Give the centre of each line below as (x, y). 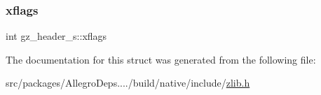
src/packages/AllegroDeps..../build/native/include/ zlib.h (128, 83)
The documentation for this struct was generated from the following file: (161, 59)
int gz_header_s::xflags (56, 36)
